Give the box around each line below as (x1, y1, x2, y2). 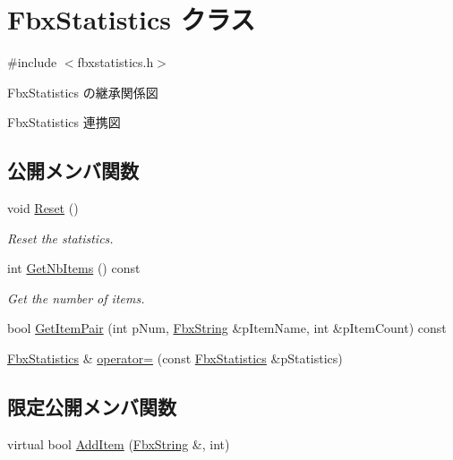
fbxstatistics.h (77, 53, 154, 72)
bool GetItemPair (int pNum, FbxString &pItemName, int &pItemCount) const (7, 319, 447, 337)
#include (7, 53, 57, 72)
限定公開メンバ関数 (7, 393, 176, 421)
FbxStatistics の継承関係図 (7, 82, 158, 101)
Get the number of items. (7, 288, 145, 307)
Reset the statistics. (7, 228, 114, 247)
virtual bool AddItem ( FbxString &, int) (7, 434, 230, 453)
